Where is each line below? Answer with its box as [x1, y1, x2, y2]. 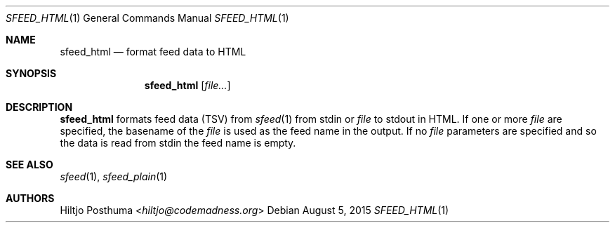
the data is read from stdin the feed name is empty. [60, 137, 296, 149]
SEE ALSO [6, 159, 53, 170]
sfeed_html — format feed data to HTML [60, 46, 246, 58]
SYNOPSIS [6, 67, 57, 79]
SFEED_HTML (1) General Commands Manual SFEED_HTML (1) [6, 12, 289, 24]
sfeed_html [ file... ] [144, 79, 231, 91]
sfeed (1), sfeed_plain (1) [60, 170, 168, 182]
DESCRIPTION [6, 101, 73, 113]
